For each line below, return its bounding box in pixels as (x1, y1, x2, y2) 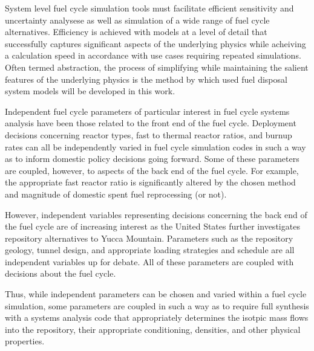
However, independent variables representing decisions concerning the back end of (5, 208, 307, 221)
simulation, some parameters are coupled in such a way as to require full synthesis (5, 299, 309, 312)
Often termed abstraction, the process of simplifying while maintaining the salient (5, 60, 309, 73)
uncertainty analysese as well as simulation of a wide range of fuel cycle (5, 13, 270, 26)
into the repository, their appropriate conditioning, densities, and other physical (5, 323, 301, 335)
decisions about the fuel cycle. (5, 267, 116, 280)
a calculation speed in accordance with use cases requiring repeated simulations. (5, 49, 301, 62)
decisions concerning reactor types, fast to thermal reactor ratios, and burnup (5, 128, 292, 141)
